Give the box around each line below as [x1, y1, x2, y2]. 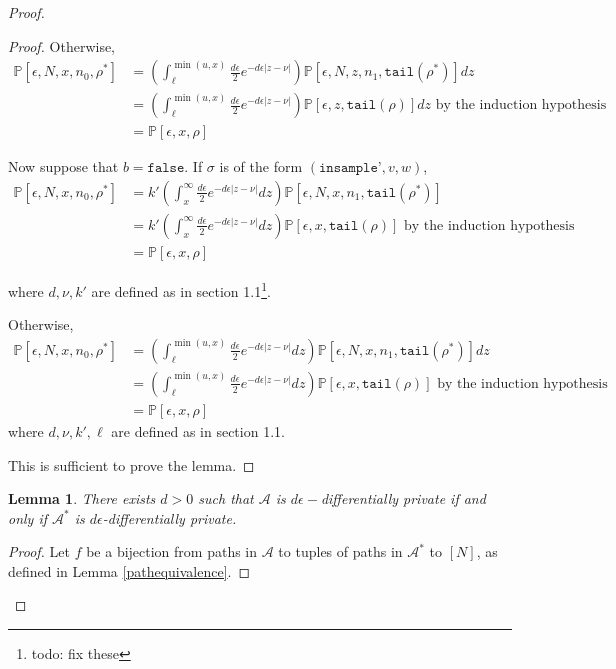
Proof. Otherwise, [8, 35, 116, 56]
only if [8, 507, 48, 528]
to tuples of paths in [278, 541, 403, 562]
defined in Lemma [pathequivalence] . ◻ [8, 560, 251, 581]
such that [198, 488, 254, 509]
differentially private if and [320, 488, 486, 509]
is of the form [219, 156, 303, 177]
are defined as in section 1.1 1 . [91, 277, 271, 301]
